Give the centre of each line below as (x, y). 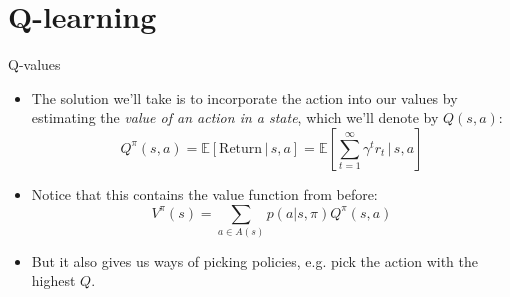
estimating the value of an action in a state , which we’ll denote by (235, 117)
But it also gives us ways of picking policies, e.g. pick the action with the (255, 260)
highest (53, 280)
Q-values (34, 64)
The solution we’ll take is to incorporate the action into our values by (244, 97)
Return (241, 148)
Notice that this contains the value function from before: (204, 193)
